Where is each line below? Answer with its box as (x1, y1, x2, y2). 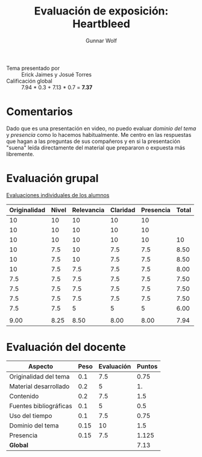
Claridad (110, 206, 136, 214)
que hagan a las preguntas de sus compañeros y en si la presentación (6, 137, 181, 145)
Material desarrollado (9, 382, 70, 390)
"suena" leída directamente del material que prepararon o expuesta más (6, 143, 186, 151)
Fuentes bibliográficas (9, 402, 72, 410)
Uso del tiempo (9, 411, 52, 420)
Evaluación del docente (6, 341, 126, 354)
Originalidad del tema (9, 372, 70, 380)
